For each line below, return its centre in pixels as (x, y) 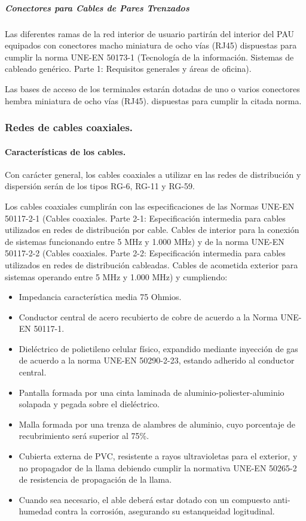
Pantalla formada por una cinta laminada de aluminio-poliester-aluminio (152, 392)
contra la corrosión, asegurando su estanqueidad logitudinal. (165, 511)
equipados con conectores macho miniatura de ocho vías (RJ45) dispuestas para (151, 45)
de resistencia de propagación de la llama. (95, 479)
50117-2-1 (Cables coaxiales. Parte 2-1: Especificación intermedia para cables (145, 218)
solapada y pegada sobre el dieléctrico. (89, 404)
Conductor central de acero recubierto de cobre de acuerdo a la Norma (148, 316)
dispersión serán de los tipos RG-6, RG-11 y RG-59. (100, 186)
